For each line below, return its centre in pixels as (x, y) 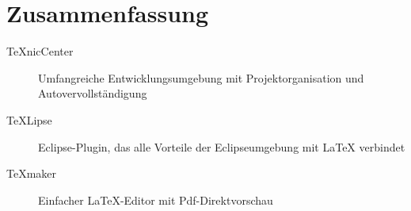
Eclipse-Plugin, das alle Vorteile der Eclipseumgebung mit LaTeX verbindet (222, 146)
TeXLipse (29, 119)
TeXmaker (32, 173)
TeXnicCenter (40, 51)
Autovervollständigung (93, 93)
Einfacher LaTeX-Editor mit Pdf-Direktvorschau (156, 199)
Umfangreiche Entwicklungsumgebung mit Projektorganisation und (201, 77)
